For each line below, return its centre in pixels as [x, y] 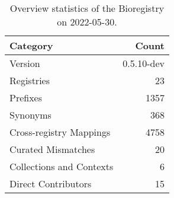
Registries [30, 80]
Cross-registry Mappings [60, 132]
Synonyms [30, 115]
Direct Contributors [51, 183]
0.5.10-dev [144, 63]
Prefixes [26, 98]
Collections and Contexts [62, 166]
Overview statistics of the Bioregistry [87, 8]
